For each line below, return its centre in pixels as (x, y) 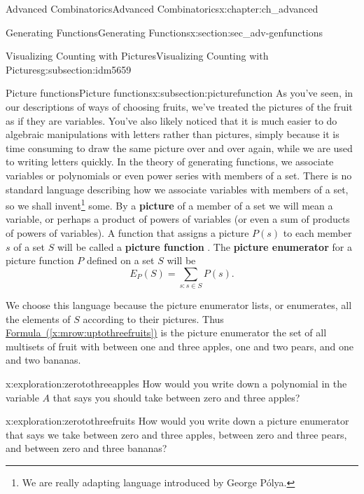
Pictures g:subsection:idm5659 (69, 69)
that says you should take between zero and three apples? (176, 397)
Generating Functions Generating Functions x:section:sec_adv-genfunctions (164, 32)
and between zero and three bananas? (86, 448)
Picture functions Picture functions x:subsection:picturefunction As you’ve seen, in (180, 93)
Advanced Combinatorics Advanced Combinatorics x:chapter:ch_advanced (162, 8)
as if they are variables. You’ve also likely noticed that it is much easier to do (171, 120)
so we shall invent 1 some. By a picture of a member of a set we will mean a (169, 204)
